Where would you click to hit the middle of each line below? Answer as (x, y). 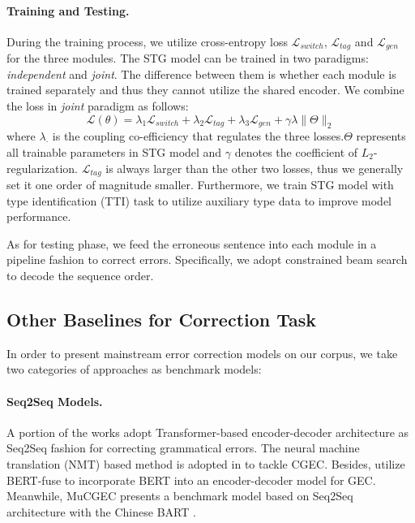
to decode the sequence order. (80, 276)
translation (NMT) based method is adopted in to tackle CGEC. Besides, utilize (206, 464)
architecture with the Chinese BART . (101, 511)
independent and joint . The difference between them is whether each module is (201, 73)
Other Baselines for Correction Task (162, 320)
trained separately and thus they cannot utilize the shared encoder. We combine (205, 90)
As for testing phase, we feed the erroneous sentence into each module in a (192, 243)
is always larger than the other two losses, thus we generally (255, 168)
